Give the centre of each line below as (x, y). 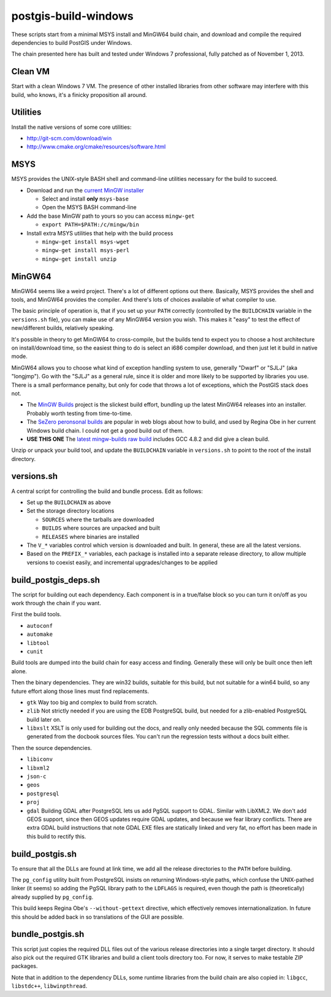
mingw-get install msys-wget (86, 242)
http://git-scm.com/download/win (69, 138)
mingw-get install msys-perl (86, 250)
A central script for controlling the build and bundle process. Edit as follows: (107, 491)
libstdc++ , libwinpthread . (49, 986)
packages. (25, 966)
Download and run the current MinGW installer (85, 190)
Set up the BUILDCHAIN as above (69, 502)
